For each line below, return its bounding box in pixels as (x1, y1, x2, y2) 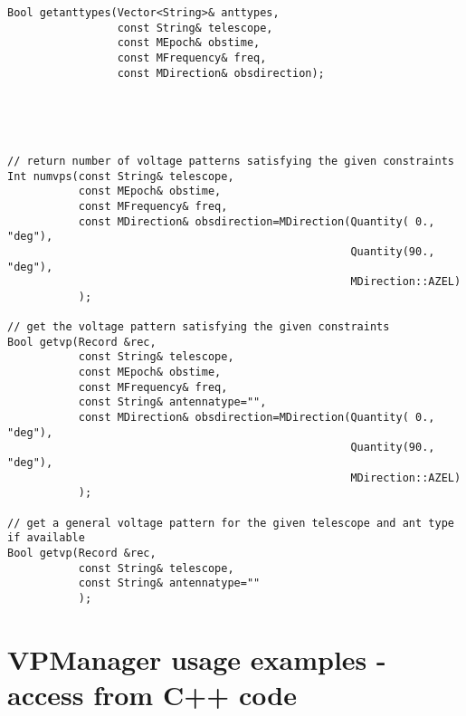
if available (7, 531, 85, 545)
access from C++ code (7, 675, 297, 712)
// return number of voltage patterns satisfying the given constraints (7, 154, 454, 167)
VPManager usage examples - (7, 640, 386, 677)
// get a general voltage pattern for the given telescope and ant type (7, 516, 454, 530)
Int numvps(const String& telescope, (7, 169, 234, 183)
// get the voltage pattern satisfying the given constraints (7, 320, 390, 334)
